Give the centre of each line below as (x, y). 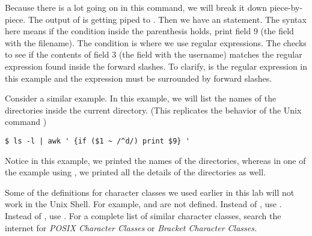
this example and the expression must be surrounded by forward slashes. (139, 78)
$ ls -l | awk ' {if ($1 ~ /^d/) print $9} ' (97, 141)
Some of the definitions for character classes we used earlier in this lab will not (150, 192)
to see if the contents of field (57, 54)
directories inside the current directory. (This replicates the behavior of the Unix (153, 110)
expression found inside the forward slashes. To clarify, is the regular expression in (156, 66)
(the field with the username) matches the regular (210, 54)
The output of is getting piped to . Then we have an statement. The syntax (167, 19)
